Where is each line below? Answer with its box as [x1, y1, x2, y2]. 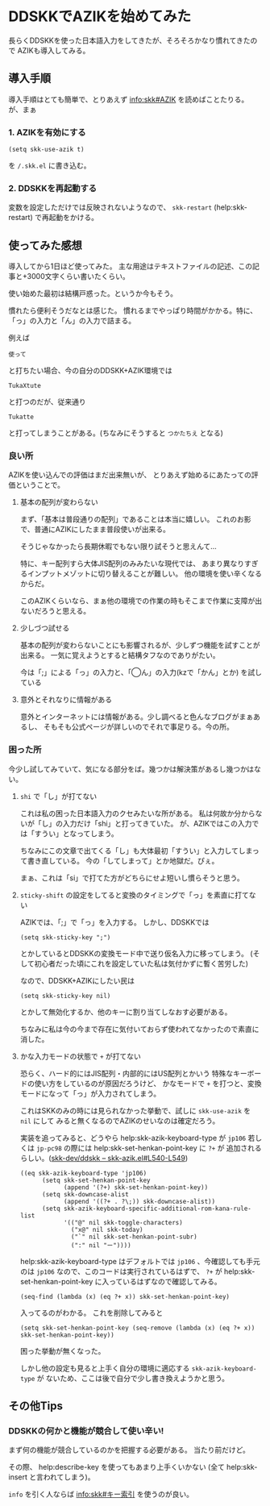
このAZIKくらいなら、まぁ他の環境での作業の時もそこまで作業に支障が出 [19, 596, 263, 605]
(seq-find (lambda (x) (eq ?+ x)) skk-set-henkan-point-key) [19, 1292, 231, 1300]
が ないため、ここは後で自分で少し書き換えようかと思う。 [36, 1373, 230, 1383]
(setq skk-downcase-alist [41, 1190, 129, 1198]
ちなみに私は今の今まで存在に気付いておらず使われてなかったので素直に [19, 1024, 260, 1034]
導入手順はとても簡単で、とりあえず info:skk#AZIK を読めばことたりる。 [8, 94, 249, 104]
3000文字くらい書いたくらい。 [27, 272, 131, 281]
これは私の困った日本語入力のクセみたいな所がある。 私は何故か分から [19, 808, 255, 818]
